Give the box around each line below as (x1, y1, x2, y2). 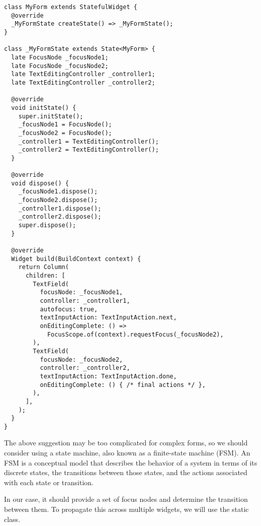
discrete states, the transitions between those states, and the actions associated (4, 467, 247, 478)
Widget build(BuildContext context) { (11, 255, 141, 262)
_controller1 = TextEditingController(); (18, 138, 159, 145)
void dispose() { (11, 179, 69, 187)
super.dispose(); (18, 222, 76, 229)
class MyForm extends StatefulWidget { (4, 4, 137, 11)
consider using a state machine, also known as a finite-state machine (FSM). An (4, 447, 250, 458)
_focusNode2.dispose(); (18, 196, 98, 204)
